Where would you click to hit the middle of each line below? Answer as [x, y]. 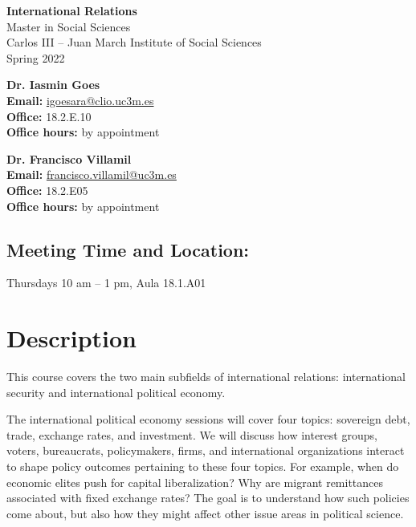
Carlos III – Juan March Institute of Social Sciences [134, 42]
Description [72, 338]
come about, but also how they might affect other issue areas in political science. [205, 513]
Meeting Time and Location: [128, 249]
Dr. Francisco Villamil [69, 158]
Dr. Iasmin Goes [53, 85]
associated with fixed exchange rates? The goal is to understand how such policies [208, 498]
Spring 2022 [36, 57]
